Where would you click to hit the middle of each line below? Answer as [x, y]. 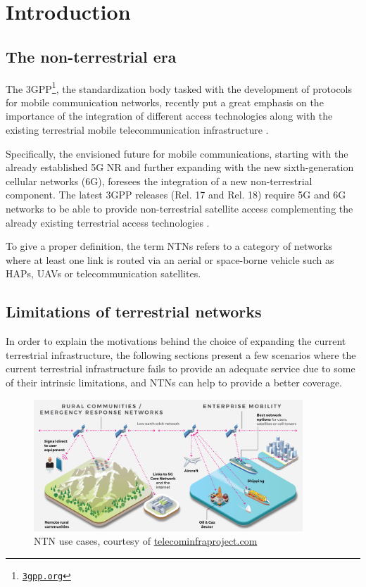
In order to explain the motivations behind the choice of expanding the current [176, 341]
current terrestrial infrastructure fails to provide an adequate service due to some [181, 368]
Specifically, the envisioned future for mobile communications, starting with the [177, 153]
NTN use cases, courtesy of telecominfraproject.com [146, 541]
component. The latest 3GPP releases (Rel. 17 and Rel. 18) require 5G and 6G [176, 195]
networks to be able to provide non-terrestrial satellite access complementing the [179, 208]
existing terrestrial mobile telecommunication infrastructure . [137, 130]
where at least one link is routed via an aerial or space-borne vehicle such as [170, 259]
